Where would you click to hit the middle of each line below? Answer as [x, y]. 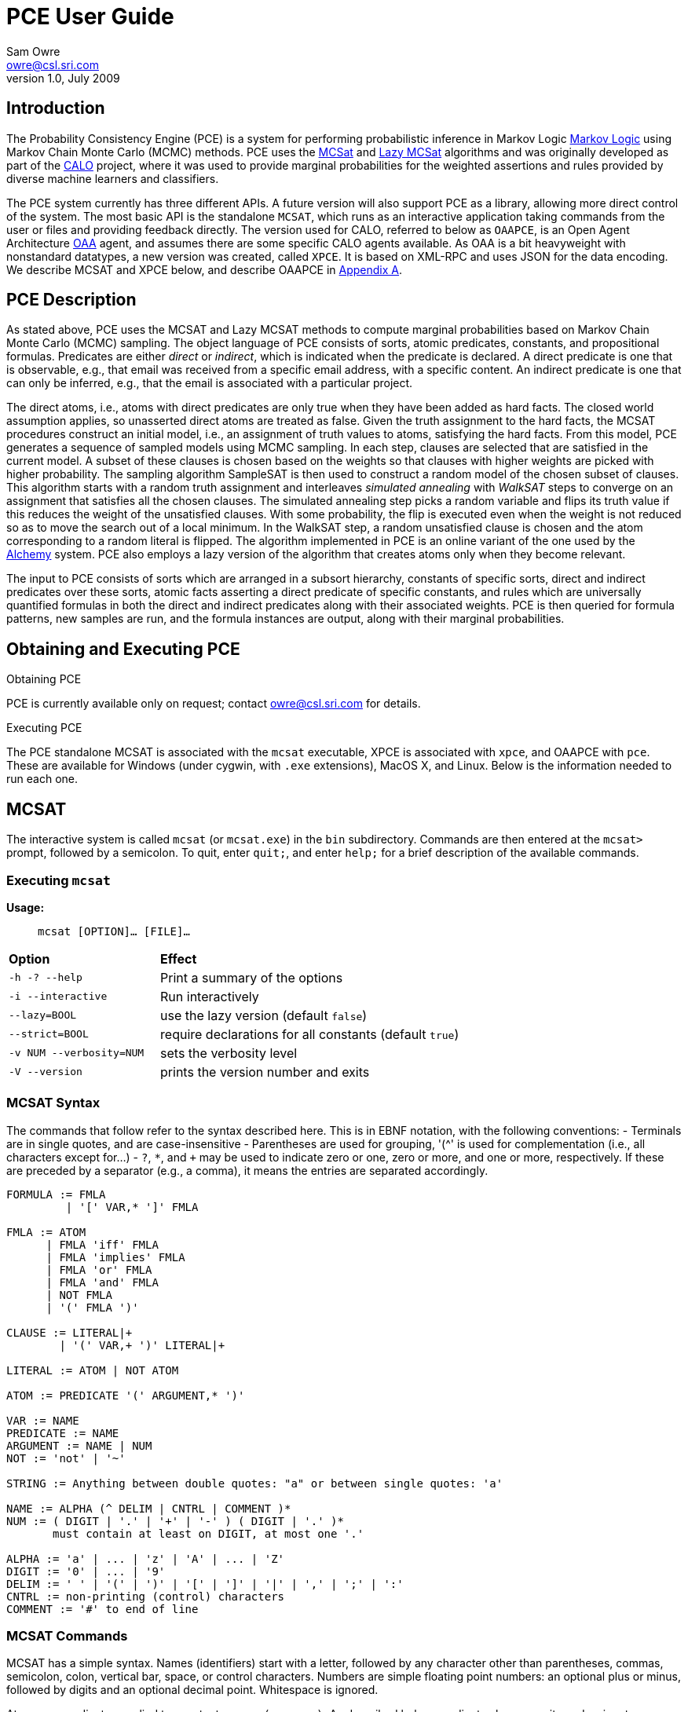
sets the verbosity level [229, 1053]
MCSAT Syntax [53, 1103]
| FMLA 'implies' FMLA [115, 1257]
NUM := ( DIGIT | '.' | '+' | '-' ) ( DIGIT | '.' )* [175, 1521]
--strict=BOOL [49, 1034]
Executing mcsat [59, 880]
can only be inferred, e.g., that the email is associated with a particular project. [210, 383]
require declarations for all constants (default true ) [310, 1034]
